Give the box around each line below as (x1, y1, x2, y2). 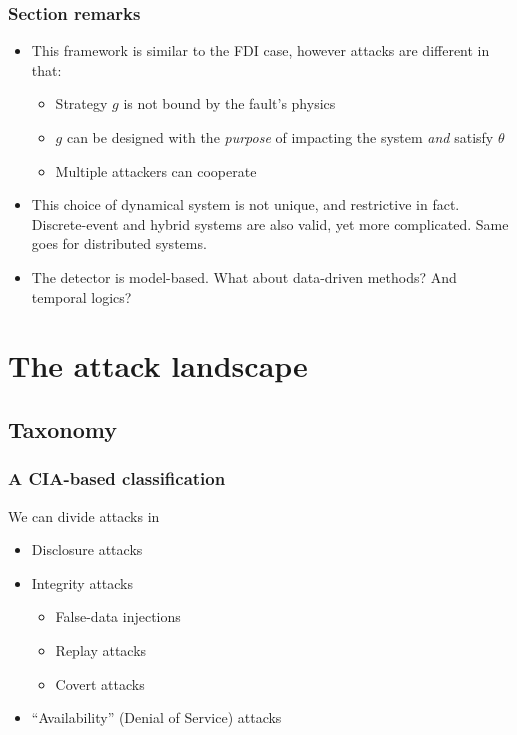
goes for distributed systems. (31, 233, 207, 254)
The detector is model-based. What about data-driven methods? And (31, 266, 457, 287)
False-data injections (55, 606, 181, 627)
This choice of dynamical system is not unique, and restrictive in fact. (31, 194, 460, 215)
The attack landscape (8, 345, 308, 386)
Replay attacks (55, 639, 147, 660)
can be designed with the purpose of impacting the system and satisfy (66, 127, 494, 147)
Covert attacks (55, 673, 145, 694)
